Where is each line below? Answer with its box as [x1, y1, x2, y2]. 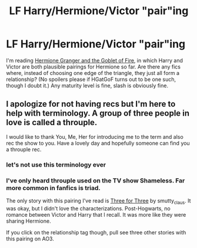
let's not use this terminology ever [6, 161, 106, 169]
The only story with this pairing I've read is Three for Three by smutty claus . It [6, 197, 191, 205]
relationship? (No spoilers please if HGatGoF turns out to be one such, [6, 76, 176, 83]
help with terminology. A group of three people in [6, 108, 190, 119]
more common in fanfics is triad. [6, 184, 101, 192]
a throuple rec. [6, 146, 42, 153]
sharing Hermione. [6, 217, 51, 224]
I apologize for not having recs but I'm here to [6, 99, 176, 109]
